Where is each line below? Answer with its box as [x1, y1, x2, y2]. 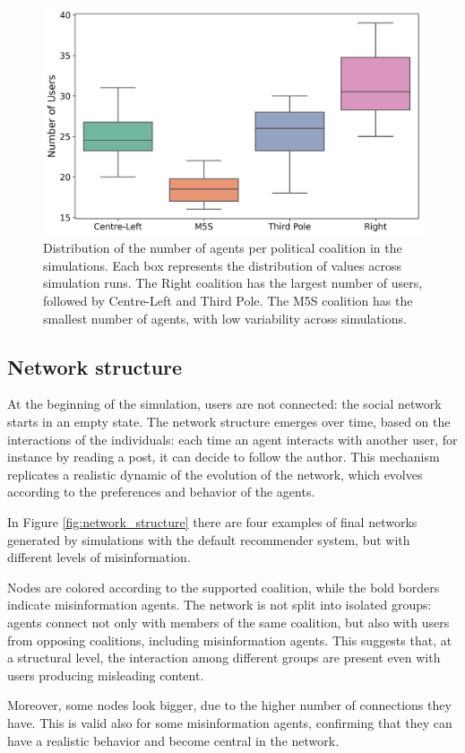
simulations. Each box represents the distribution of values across [43, 255, 401, 274]
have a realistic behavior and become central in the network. [7, 731, 340, 749]
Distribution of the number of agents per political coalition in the [43, 238, 402, 257]
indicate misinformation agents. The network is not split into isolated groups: [7, 595, 432, 614]
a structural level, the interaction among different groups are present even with [7, 648, 441, 667]
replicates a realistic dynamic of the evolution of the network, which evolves [7, 464, 423, 483]
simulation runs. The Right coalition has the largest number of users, [43, 273, 423, 292]
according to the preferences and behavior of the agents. [7, 482, 315, 501]
